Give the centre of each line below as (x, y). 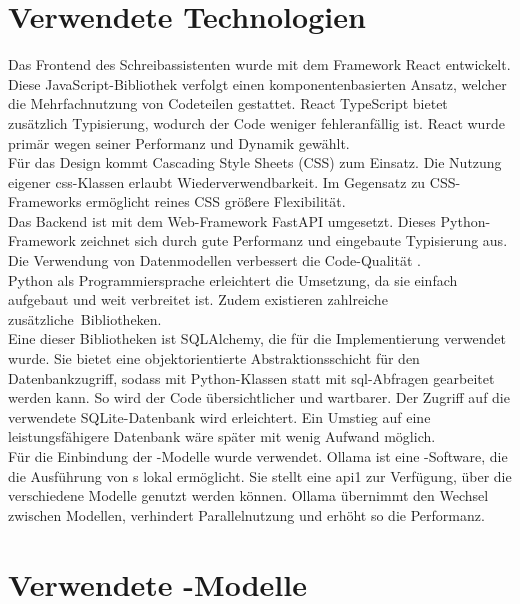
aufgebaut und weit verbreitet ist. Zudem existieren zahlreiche (198, 299)
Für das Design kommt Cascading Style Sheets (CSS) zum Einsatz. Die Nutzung (255, 162)
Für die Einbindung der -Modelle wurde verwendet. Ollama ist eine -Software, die (258, 456)
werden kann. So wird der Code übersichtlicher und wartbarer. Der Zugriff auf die (259, 397)
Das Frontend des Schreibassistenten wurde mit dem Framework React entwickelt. (259, 64)
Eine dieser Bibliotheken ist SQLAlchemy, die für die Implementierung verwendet (257, 338)
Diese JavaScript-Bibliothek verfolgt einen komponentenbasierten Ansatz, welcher (257, 83)
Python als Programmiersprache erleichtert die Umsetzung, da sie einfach (233, 279)
